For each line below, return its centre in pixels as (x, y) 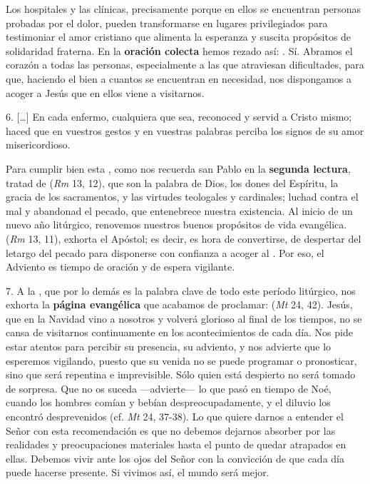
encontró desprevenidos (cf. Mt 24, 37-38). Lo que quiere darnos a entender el (175, 417)
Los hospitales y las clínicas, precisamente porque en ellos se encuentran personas (184, 9)
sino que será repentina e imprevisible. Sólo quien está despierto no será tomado (181, 374)
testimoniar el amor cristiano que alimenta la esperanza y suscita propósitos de (179, 37)
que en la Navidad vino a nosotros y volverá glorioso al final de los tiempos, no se (184, 318)
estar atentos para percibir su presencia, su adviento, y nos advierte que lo (169, 347)
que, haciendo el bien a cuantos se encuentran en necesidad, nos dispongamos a (179, 78)
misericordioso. (38, 145)
